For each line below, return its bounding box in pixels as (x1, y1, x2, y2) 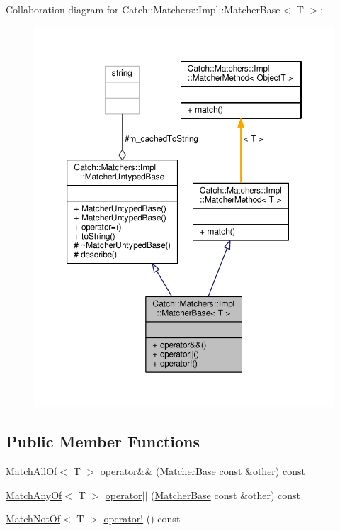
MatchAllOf (6, 464, 57, 479)
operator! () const (103, 511, 181, 526)
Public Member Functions (6, 430, 200, 452)
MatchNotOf (6, 511, 61, 526)
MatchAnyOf (6, 487, 62, 502)
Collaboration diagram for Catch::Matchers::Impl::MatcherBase (6, 2, 280, 16)
